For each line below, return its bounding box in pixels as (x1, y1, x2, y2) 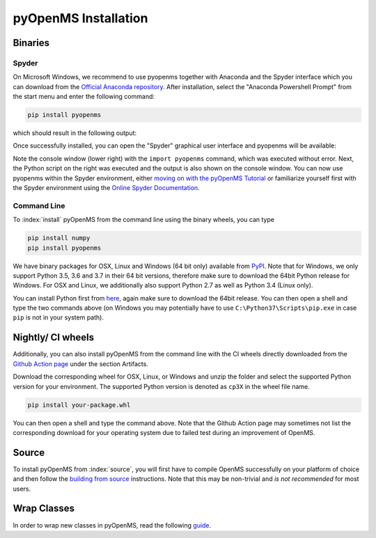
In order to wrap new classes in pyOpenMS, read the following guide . (13, 521, 212, 529)
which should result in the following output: (13, 129, 137, 137)
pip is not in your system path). (13, 313, 104, 322)
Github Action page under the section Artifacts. (13, 359, 149, 368)
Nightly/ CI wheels (13, 331, 95, 344)
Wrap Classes (13, 503, 75, 514)
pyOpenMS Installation (13, 10, 148, 26)
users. (13, 484, 31, 493)
